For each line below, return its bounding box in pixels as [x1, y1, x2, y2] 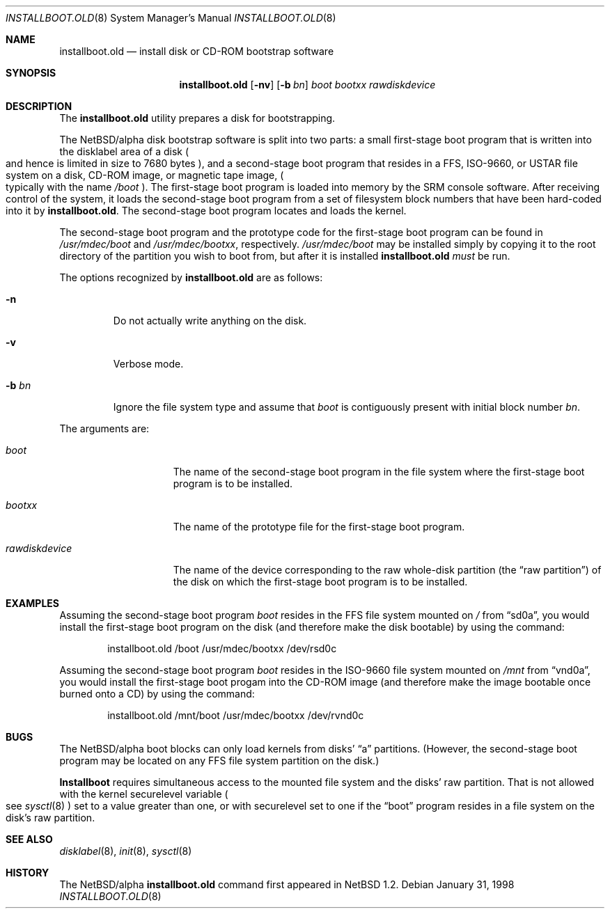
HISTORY [6, 867, 49, 878]
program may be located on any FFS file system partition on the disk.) [59, 755, 380, 766]
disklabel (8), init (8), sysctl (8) [59, 845, 192, 857]
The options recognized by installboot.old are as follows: [59, 271, 323, 283]
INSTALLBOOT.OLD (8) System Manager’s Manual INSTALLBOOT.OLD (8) [6, 12, 336, 24]
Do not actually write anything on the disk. [113, 315, 307, 326]
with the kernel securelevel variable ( [59, 788, 228, 800]
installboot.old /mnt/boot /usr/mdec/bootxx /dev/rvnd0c [107, 709, 364, 721]
